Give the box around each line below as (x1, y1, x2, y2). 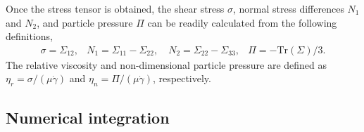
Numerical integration (6, 106, 170, 128)
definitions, (6, 29, 53, 44)
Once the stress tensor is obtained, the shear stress (6, 1, 225, 15)
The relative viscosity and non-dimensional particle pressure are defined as (6, 57, 327, 72)
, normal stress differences (233, 1, 344, 15)
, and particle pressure (37, 15, 133, 29)
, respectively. (153, 71, 211, 86)
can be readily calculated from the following (147, 15, 337, 29)
